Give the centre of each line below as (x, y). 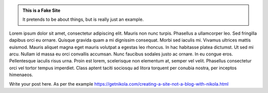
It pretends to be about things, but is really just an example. (83, 19)
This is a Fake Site (41, 10)
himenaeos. (21, 75)
